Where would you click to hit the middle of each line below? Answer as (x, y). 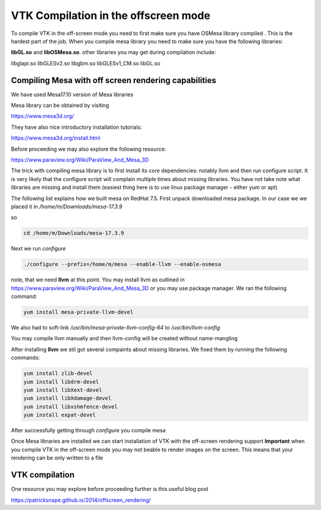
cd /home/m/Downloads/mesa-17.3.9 (74, 233)
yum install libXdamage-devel (67, 398)
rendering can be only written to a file (57, 458)
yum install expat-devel (60, 415)
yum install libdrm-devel (61, 382)
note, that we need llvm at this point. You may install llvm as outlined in (98, 280)
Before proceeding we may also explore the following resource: (89, 149)
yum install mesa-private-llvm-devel (78, 312)
